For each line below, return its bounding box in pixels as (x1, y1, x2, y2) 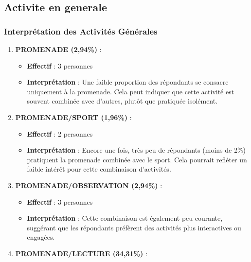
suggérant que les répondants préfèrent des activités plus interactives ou (27, 222, 241, 232)
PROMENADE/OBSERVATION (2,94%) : (15, 180, 162, 190)
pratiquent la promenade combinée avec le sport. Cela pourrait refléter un (27, 154, 247, 164)
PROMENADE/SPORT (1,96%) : (15, 112, 132, 122)
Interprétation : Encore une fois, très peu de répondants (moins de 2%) (27, 145, 246, 155)
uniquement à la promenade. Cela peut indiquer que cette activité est (27, 86, 234, 96)
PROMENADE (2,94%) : (15, 44, 102, 54)
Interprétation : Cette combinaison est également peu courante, (27, 213, 223, 223)
